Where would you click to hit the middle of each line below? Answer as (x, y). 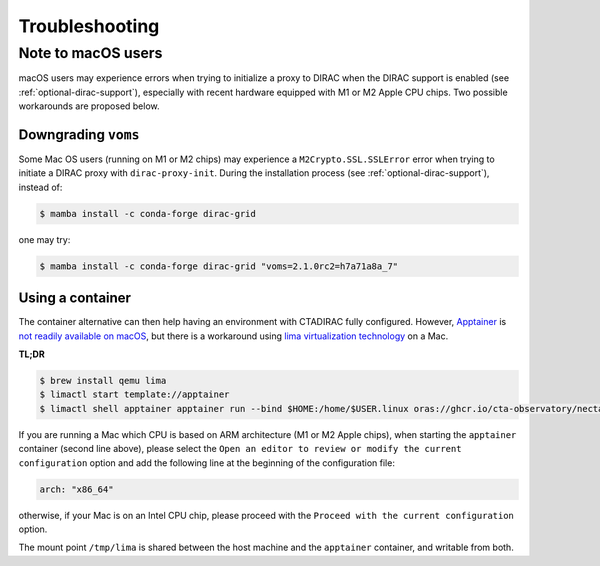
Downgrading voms (79, 134)
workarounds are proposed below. (89, 106)
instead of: (40, 187)
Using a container (75, 298)
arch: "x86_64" (76, 489)
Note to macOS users (90, 53)
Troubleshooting (89, 26)
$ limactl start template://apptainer (134, 394)
